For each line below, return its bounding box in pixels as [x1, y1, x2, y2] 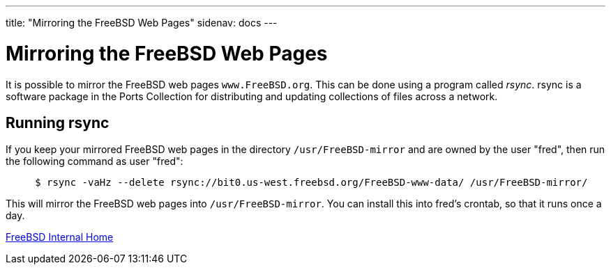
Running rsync [6, 113, 110, 132]
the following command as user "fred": [6, 155, 183, 168]
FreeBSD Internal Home [6, 231, 114, 244]
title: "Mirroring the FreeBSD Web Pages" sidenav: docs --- [6, 17, 278, 29]
